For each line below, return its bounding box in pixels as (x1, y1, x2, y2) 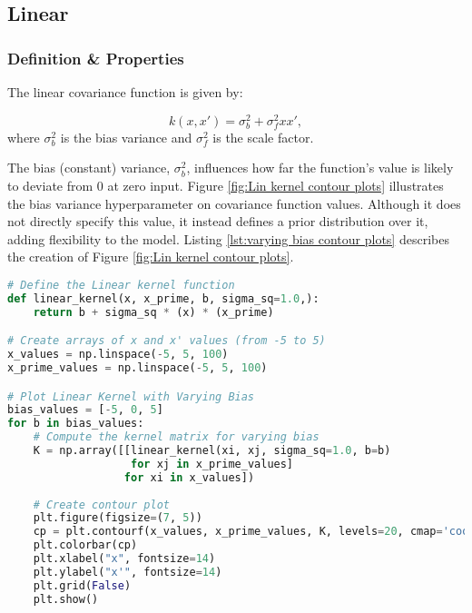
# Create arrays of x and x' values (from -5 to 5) (7, 334, 326, 348)
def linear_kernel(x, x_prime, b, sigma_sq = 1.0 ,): (7, 292, 320, 305)
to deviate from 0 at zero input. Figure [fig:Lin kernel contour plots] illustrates (7, 176, 444, 195)
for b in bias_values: (7, 417, 144, 430)
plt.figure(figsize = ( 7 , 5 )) (33, 511, 202, 525)
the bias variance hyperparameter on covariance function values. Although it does (7, 193, 461, 213)
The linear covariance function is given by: (7, 83, 243, 101)
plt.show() (33, 592, 99, 606)
